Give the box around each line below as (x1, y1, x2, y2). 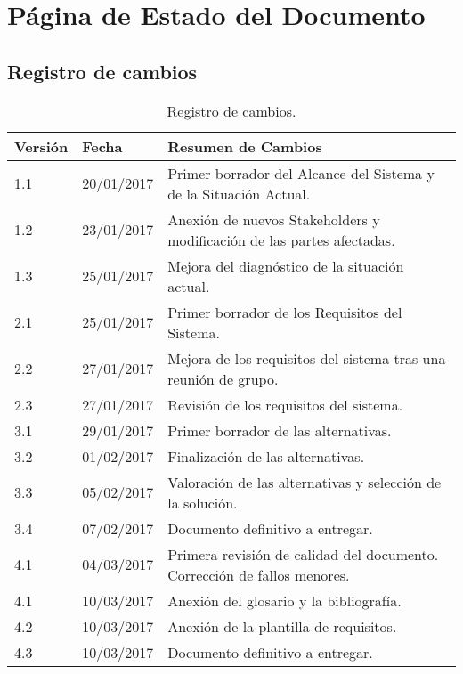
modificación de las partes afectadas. (167, 229, 395, 250)
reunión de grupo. (167, 368, 279, 389)
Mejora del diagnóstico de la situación (167, 255, 404, 276)
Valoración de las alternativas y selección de (167, 471, 442, 492)
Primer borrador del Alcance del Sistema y (167, 162, 435, 183)
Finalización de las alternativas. (167, 445, 365, 467)
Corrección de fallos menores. (167, 564, 350, 585)
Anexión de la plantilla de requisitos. (167, 615, 397, 637)
